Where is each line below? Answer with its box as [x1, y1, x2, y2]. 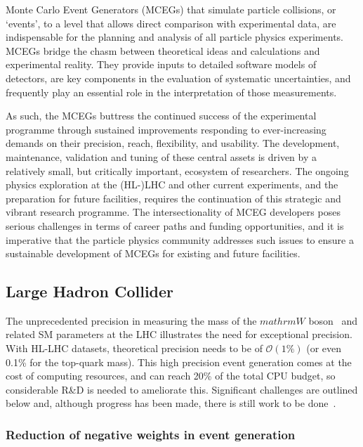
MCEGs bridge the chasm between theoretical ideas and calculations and [6, 43, 320, 58]
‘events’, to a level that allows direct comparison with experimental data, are [6, 15, 336, 30]
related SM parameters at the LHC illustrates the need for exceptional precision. [6, 327, 352, 342]
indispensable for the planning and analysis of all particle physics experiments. [6, 30, 343, 44]
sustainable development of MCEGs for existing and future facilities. [6, 246, 301, 261]
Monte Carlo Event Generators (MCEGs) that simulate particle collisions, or [6, 2, 336, 16]
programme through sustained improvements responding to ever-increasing [6, 122, 326, 136]
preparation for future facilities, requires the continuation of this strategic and [6, 190, 341, 205]
